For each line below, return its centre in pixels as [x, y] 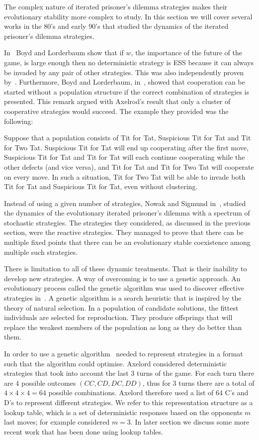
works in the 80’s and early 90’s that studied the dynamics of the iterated [116, 26]
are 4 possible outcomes [40, 383]
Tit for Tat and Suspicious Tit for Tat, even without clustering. [101, 186]
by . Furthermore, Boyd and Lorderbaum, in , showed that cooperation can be [125, 82]
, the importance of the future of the [186, 53]
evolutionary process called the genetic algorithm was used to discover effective [124, 288]
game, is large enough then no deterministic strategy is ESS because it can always [129, 62]
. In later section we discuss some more [190, 422]
